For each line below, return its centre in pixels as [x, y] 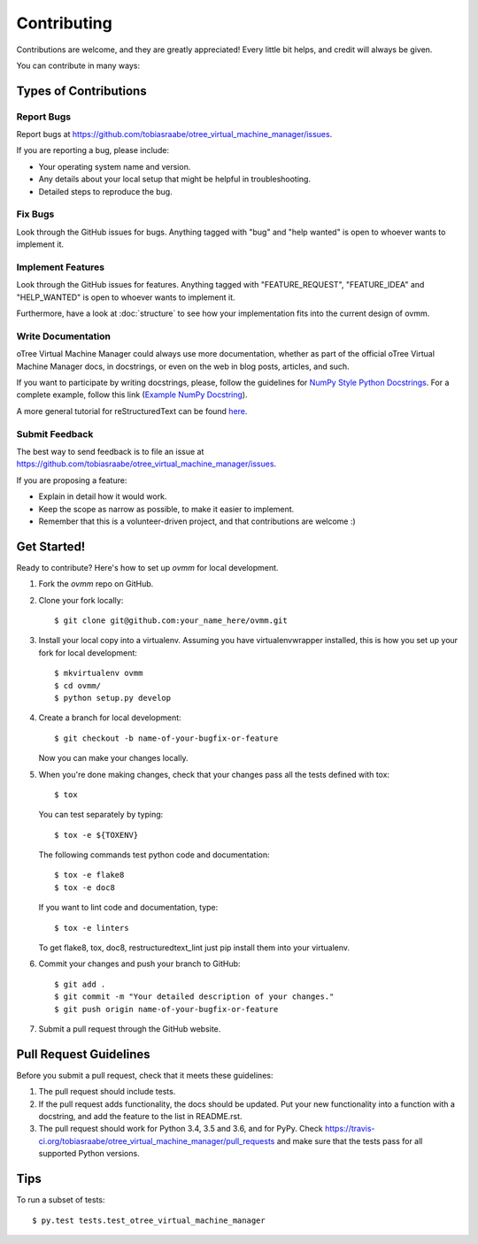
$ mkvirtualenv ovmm [99, 673]
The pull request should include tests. [107, 1092]
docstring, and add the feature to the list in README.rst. [140, 1117]
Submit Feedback [55, 434]
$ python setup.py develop [113, 698]
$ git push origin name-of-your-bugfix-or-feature [166, 1009]
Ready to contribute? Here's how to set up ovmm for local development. [147, 567]
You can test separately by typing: [101, 815]
